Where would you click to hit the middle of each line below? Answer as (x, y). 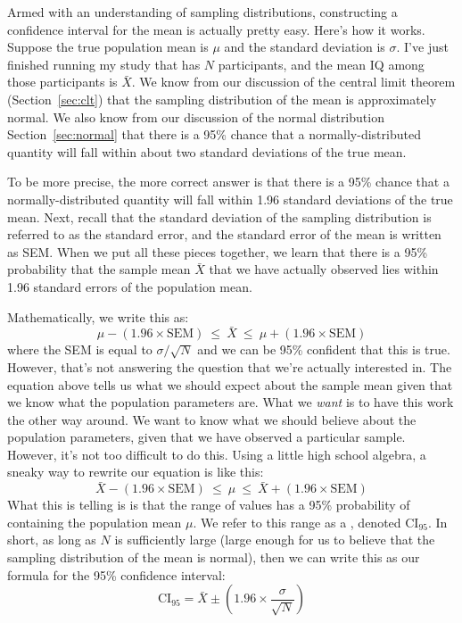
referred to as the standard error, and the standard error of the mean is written (224, 234)
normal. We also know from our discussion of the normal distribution (196, 116)
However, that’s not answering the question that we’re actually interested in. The (230, 366)
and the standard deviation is (305, 47)
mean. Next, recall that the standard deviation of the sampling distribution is (219, 216)
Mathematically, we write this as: (98, 316)
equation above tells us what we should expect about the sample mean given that (230, 384)
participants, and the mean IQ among (321, 64)
